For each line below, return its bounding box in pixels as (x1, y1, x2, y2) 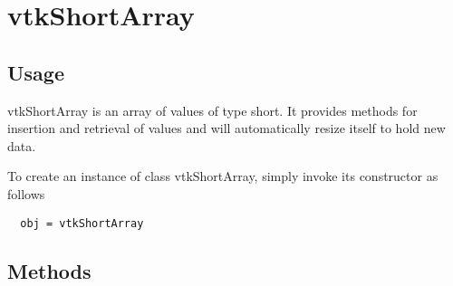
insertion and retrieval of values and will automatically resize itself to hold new (7, 119, 446, 138)
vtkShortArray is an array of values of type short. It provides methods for (7, 100, 418, 119)
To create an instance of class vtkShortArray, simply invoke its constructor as (7, 167, 439, 186)
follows (7, 184, 45, 203)
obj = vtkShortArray (20, 216, 144, 230)
